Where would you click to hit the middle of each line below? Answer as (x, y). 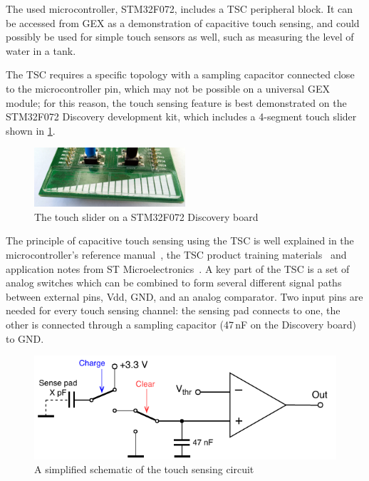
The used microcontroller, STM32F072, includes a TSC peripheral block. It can (180, 9)
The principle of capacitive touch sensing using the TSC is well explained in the (180, 240)
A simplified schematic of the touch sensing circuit (144, 469)
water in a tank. (41, 50)
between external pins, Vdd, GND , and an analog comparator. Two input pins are (184, 296)
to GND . (25, 338)
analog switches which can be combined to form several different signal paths (174, 283)
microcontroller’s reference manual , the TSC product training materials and (176, 254)
